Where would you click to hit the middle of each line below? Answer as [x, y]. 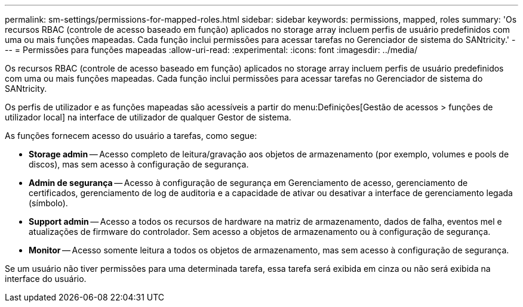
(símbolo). [48, 203]
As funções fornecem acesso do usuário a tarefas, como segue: [131, 136]
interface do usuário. [46, 279]
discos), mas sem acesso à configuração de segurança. [139, 164]
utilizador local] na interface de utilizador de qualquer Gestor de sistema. [148, 117]
